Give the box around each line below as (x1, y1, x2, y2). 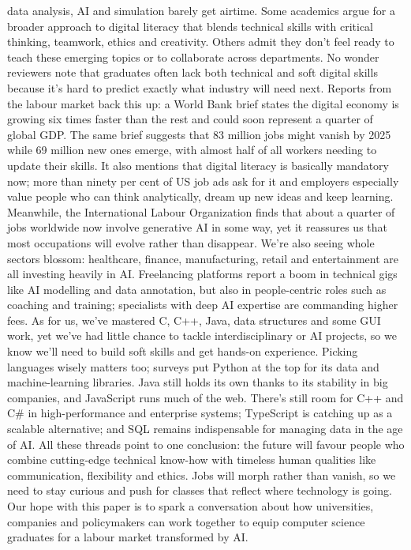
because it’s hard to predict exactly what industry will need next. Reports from (7, 79, 392, 96)
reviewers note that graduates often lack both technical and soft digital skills (7, 64, 378, 81)
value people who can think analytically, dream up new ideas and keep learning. (7, 188, 394, 205)
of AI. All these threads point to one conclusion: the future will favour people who (7, 435, 405, 452)
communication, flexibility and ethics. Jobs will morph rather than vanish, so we (7, 466, 396, 483)
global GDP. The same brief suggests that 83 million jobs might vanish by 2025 (7, 126, 391, 142)
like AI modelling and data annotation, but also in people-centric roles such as (7, 281, 387, 297)
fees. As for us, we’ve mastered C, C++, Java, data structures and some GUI (7, 311, 381, 328)
